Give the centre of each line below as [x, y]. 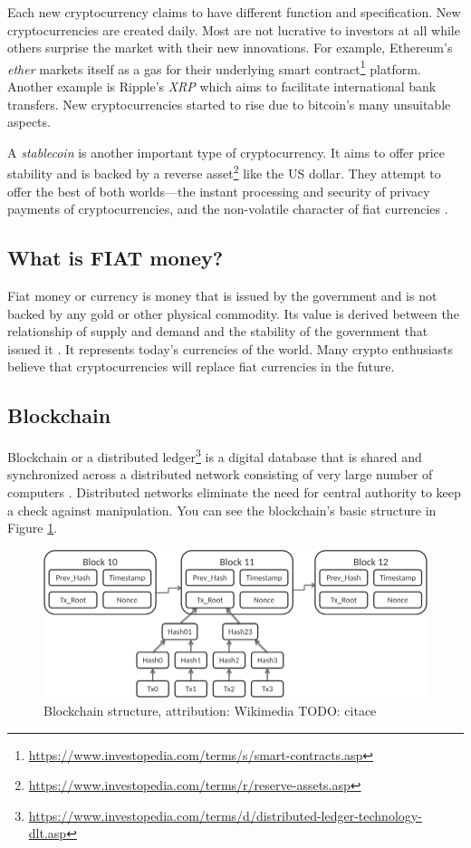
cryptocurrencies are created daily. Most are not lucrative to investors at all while [234, 29]
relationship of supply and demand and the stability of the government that [218, 331]
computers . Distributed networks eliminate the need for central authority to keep [234, 492]
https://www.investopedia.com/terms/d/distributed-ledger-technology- [225, 815]
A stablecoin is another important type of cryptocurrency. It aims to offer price [226, 152]
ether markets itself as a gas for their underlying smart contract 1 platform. [214, 67]
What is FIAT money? [115, 258]
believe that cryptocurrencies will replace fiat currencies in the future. [201, 366]
